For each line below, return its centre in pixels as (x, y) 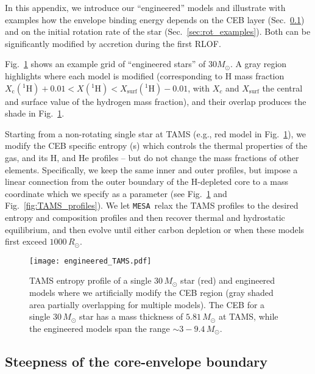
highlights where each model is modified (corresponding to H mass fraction (145, 75)
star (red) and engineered (228, 280)
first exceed (26, 241)
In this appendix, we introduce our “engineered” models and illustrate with (145, 7)
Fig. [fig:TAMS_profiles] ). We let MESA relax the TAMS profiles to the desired (152, 205)
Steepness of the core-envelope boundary (136, 361)
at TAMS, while (248, 316)
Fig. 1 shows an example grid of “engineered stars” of (105, 64)
